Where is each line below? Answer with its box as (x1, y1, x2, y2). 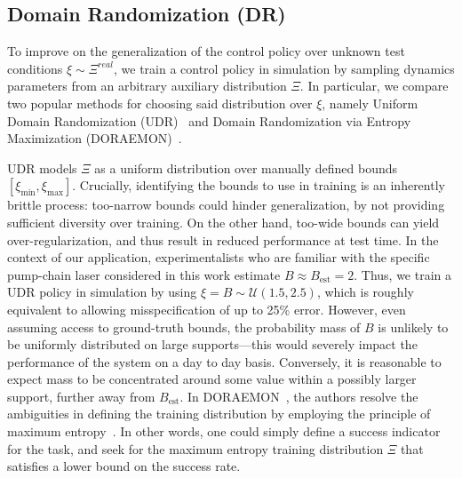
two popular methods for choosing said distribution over (7, 93, 313, 112)
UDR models (7, 158, 77, 177)
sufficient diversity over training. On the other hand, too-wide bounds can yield (7, 212, 440, 231)
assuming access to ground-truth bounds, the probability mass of (7, 317, 361, 336)
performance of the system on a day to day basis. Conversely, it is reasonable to (7, 352, 442, 370)
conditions (7, 59, 63, 77)
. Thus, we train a (354, 265, 452, 283)
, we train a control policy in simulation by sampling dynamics (113, 59, 455, 77)
